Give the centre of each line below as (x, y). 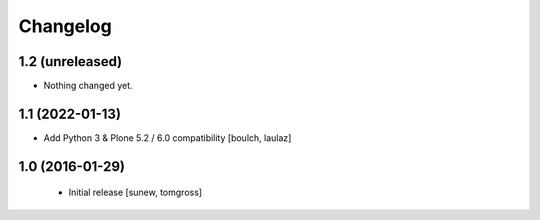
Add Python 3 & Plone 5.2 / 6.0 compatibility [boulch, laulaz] (167, 137)
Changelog (65, 26)
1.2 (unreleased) (70, 61)
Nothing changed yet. (88, 86)
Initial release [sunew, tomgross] (135, 192)
